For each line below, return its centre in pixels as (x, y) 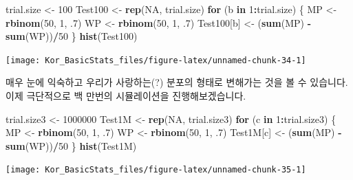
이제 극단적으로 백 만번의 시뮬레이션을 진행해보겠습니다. (126, 96)
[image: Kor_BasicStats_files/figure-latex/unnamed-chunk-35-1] (156, 170)
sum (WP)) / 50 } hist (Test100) (72, 36)
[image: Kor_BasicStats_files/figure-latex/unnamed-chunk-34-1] (156, 60)
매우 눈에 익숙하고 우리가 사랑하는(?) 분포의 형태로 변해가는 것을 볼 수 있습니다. (177, 82)
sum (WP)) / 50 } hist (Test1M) (71, 145)
